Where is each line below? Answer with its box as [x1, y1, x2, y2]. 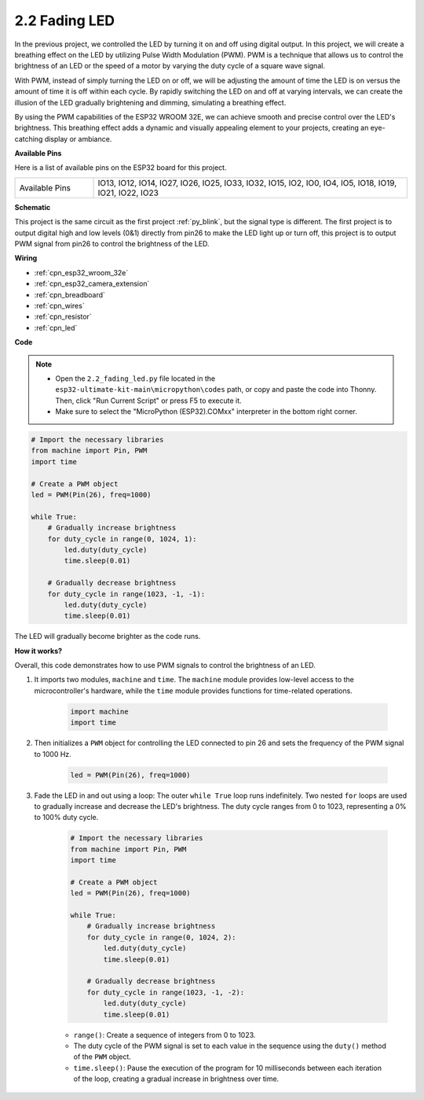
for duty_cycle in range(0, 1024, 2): [86, 932, 236, 942]
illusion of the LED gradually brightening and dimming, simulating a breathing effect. [14, 98, 287, 107]
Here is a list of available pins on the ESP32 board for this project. [14, 163, 227, 172]
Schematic [14, 202, 51, 212]
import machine [70, 707, 129, 716]
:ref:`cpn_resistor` [34, 312, 92, 322]
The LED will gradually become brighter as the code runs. [14, 632, 201, 641]
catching [14, 134, 43, 143]
